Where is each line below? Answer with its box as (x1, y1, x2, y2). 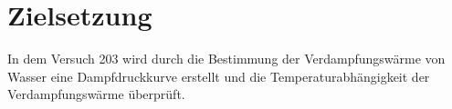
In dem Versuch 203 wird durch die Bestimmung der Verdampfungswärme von (7, 49, 446, 68)
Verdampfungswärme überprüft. (7, 84, 185, 104)
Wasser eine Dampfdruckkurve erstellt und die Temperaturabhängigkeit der (7, 66, 430, 85)
